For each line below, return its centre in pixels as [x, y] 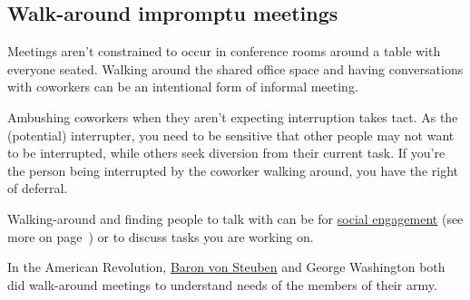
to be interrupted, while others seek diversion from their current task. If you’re [226, 153]
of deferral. [38, 188]
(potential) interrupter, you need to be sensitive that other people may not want [231, 135]
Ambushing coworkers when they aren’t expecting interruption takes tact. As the [233, 116]
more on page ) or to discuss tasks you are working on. [161, 236]
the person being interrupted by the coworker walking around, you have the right [233, 170]
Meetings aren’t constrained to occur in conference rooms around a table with [224, 51]
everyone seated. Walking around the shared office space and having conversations [235, 68]
